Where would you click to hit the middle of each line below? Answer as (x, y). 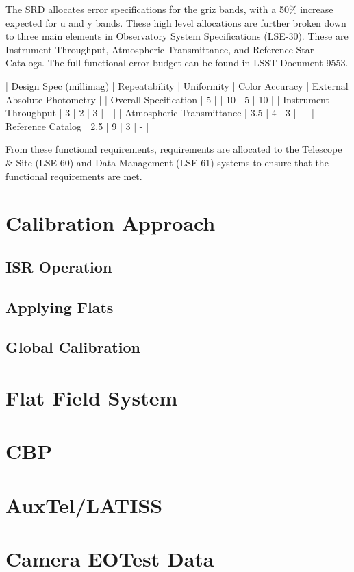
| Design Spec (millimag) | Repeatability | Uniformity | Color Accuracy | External (177, 85)
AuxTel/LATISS (84, 505)
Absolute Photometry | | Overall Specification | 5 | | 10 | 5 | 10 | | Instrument (167, 99)
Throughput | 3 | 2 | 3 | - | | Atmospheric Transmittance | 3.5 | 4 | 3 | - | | (160, 113)
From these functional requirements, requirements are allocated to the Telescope (174, 149)
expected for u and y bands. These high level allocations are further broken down (176, 22)
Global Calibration (73, 347)
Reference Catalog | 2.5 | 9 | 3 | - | (77, 126)
